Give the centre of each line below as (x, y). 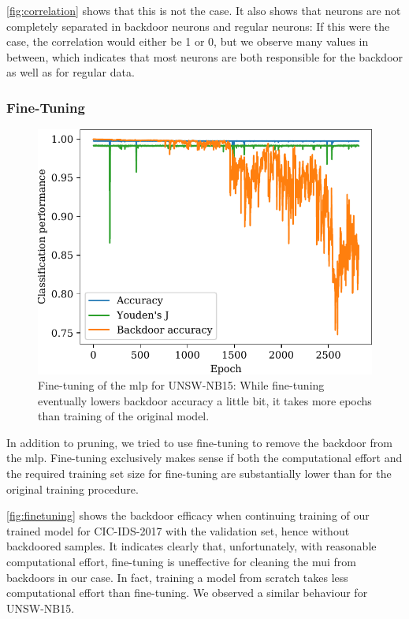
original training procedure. (73, 488)
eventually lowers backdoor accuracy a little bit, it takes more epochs (205, 400)
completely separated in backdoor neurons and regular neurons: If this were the (198, 26)
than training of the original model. (124, 416)
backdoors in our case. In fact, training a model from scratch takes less (177, 577)
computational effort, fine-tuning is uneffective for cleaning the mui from (181, 562)
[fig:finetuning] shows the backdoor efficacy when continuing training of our (188, 515)
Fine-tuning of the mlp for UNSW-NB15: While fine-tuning (181, 385)
